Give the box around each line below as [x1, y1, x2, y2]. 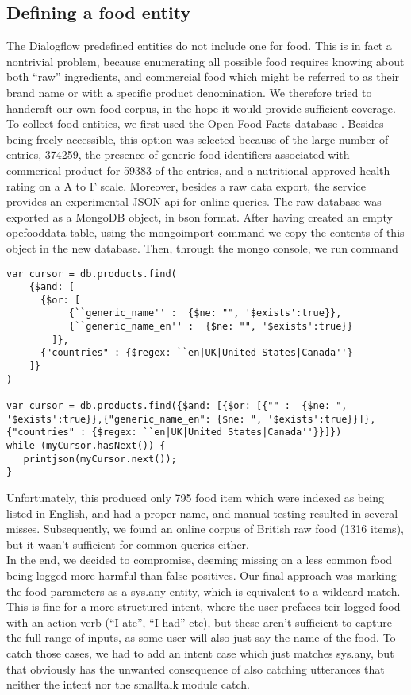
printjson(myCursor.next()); [23, 453, 177, 465]
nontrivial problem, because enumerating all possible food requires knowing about [6, 52, 405, 69]
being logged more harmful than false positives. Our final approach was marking [6, 566, 397, 583]
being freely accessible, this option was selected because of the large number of [6, 130, 389, 147]
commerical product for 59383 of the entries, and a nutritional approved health [6, 161, 390, 178]
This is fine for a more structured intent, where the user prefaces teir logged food [6, 598, 401, 615]
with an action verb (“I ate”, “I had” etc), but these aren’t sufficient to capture [6, 613, 392, 630]
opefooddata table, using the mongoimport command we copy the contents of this [6, 224, 405, 241]
